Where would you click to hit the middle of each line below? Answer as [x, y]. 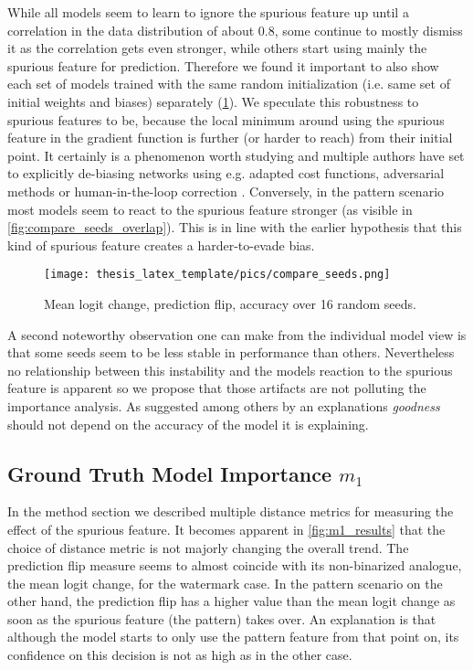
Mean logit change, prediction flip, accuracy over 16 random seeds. [230, 303]
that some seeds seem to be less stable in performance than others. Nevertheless [231, 352]
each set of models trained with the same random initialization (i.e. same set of [229, 84]
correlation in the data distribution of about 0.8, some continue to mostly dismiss [235, 30]
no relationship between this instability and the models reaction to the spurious [230, 370]
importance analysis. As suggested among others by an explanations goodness [224, 405]
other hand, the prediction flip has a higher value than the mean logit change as [231, 601]
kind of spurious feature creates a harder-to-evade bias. [161, 245]
